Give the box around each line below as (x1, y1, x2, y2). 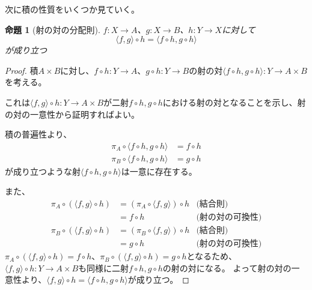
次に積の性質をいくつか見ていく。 (5, 3, 139, 15)
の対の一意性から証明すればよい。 (5, 107, 139, 120)
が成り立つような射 (5, 165, 81, 177)
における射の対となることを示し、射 (162, 95, 306, 108)
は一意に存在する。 (121, 165, 197, 177)
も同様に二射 (78, 261, 129, 274)
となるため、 (186, 250, 237, 262)
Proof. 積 (5, 64, 38, 76)
